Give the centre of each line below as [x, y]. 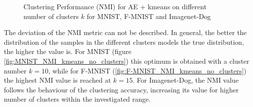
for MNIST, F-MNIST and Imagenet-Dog [149, 16]
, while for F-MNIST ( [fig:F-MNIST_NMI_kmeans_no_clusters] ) [147, 70]
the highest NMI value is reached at [58, 80]
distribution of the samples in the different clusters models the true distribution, [124, 42]
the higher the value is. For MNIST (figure [68, 51]
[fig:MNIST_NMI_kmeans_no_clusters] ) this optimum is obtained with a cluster [127, 61]
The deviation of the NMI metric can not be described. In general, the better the [125, 32]
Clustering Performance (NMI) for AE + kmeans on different [115, 6]
